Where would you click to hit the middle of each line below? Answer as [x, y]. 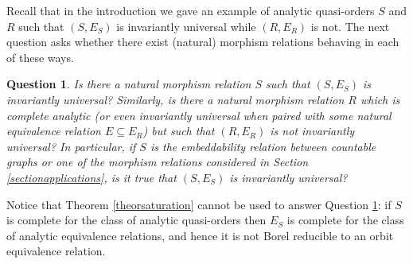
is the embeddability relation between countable [263, 146]
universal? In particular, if [71, 146]
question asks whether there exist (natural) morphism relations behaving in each [203, 42]
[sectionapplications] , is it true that [92, 177]
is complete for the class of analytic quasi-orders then [136, 220]
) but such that [179, 131]
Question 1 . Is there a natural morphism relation [129, 84]
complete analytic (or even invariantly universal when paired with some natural [199, 115]
